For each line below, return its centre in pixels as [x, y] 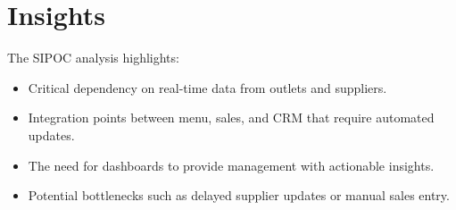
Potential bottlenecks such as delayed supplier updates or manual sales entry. [239, 195]
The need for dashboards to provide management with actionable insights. [231, 165]
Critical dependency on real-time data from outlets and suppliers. [207, 87]
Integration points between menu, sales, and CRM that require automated [231, 118]
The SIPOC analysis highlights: [93, 58]
